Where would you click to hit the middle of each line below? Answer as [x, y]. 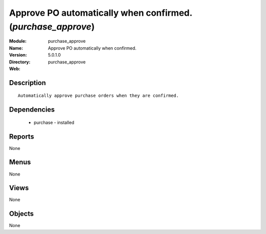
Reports [22, 136]
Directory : [20, 62]
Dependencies [32, 110]
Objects [21, 214]
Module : [18, 41]
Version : [18, 55]
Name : [16, 48]
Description [28, 83]
